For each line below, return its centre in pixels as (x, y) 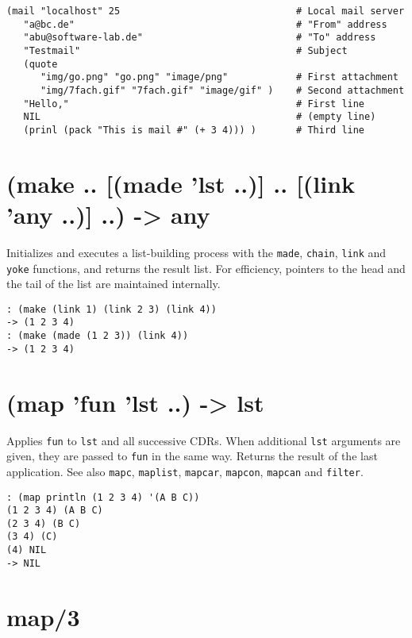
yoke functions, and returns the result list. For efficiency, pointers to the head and (206, 268)
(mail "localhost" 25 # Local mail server (206, 11)
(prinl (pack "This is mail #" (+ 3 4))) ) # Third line (194, 130)
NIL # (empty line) (200, 117)
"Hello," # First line (194, 104)
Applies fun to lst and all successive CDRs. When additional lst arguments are (204, 440)
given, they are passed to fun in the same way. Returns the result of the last (192, 456)
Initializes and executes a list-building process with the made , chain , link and (196, 252)
